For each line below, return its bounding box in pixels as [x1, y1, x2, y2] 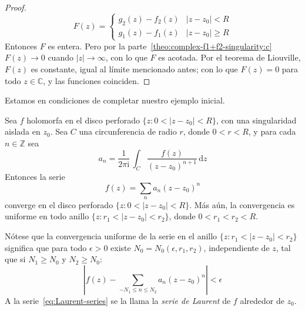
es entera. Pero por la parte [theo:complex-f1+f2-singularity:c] [48, 39, 272, 52]
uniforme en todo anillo [5, 210, 89, 222]
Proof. [5, 1, 26, 13]
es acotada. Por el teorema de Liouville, [158, 51, 301, 63]
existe [110, 241, 131, 253]
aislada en [5, 125, 41, 138]
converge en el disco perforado [5, 198, 113, 210]
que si [5, 253, 26, 265]
